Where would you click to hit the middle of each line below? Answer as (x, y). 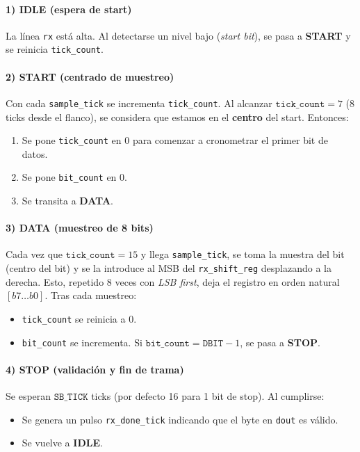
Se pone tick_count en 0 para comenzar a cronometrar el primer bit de (175, 140)
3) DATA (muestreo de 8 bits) (80, 228)
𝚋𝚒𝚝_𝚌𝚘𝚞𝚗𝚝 (167, 343)
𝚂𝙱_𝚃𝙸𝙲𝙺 (71, 397)
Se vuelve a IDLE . (62, 443)
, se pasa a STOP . (280, 342)
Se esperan (28, 396)
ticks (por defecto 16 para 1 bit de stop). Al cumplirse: (208, 396)
